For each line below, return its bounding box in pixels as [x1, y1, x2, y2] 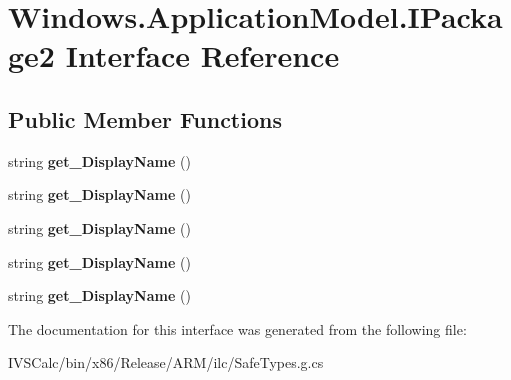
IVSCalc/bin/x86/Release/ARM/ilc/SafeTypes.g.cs [8, 352, 324, 373]
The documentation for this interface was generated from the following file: [8, 318, 467, 339]
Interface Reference [65, 35, 340, 76]
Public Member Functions [8, 103, 282, 134]
